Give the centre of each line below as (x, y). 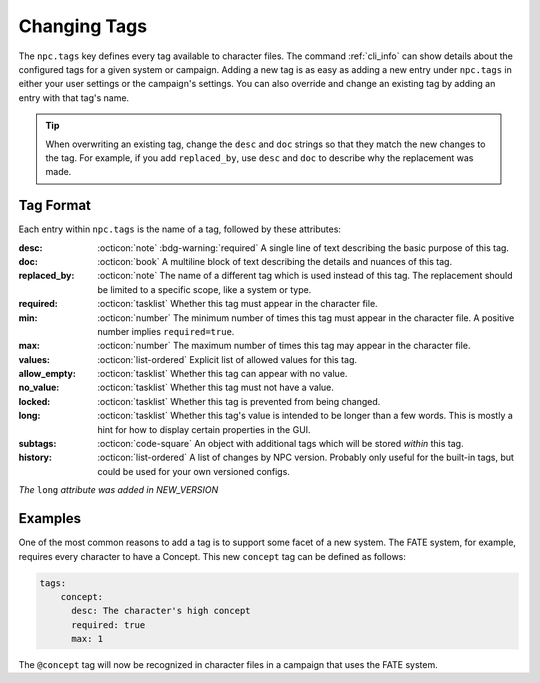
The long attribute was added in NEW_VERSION (118, 490)
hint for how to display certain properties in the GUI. (204, 429)
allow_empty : (47, 374)
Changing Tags (83, 26)
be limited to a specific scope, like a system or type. (204, 289)
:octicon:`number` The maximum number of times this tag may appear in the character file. (284, 346)
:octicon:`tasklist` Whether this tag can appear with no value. (222, 374)
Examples (50, 518)
